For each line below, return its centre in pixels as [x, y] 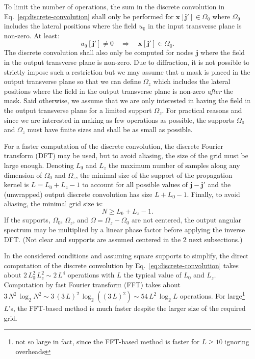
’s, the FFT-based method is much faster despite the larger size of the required [127, 308]
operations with [91, 275]
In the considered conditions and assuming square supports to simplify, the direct [126, 256]
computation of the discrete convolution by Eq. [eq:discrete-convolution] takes [121, 265]
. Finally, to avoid [214, 194]
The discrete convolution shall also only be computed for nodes [99, 52]
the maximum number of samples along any [174, 165]
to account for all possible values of [135, 184]
